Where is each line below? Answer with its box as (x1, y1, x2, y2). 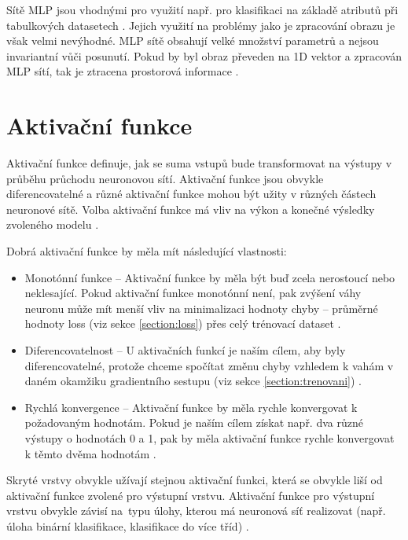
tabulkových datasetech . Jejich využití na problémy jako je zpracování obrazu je (6, 17, 395, 33)
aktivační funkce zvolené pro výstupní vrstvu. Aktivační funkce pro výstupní (6, 487, 375, 503)
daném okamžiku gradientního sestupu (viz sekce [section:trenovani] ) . (24, 373, 362, 389)
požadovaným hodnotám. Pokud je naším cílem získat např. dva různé (24, 414, 363, 431)
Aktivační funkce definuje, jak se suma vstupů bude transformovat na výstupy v (6, 155, 392, 171)
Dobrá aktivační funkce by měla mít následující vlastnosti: (6, 243, 287, 259)
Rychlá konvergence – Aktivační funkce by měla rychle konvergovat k (24, 399, 358, 415)
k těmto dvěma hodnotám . (24, 445, 156, 461)
